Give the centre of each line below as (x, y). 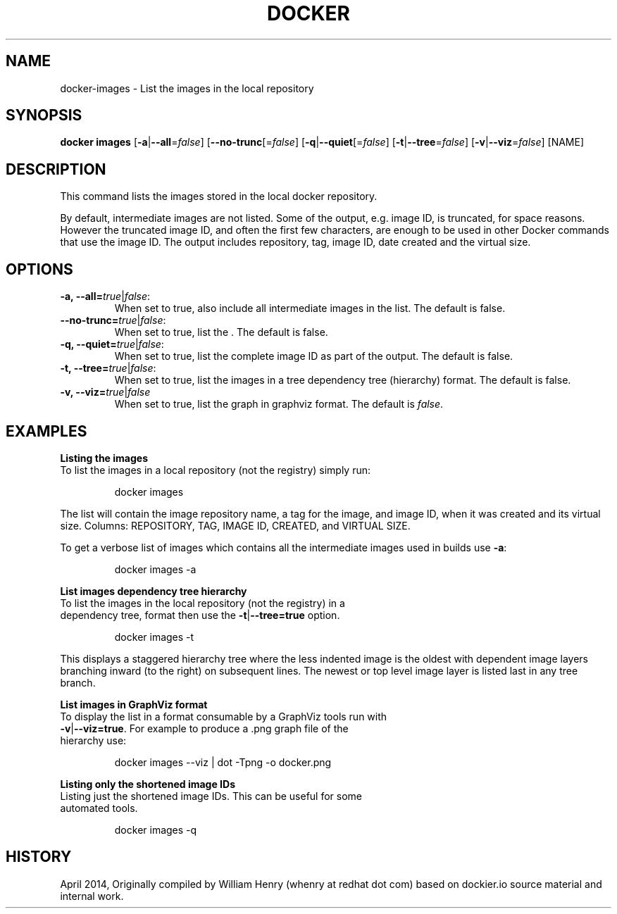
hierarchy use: (93, 740)
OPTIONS (39, 269)
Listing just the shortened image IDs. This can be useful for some (211, 796)
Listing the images (104, 458)
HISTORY (39, 857)
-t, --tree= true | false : (108, 368)
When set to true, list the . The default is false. (221, 332)
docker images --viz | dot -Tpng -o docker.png (223, 762)
